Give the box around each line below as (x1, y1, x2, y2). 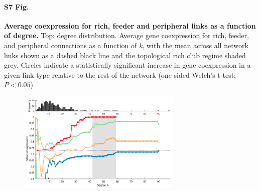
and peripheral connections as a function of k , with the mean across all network (4, 40, 248, 50)
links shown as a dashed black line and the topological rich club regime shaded (4, 50, 246, 60)
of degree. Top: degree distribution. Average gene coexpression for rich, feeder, (4, 30, 249, 41)
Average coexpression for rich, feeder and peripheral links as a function (4, 20, 256, 31)
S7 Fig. (4, 1, 29, 12)
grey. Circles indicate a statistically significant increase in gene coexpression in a (4, 60, 251, 70)
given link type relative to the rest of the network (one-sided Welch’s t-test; (4, 69, 236, 80)
